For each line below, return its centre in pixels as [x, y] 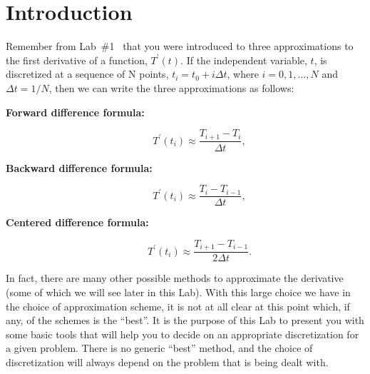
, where [243, 74]
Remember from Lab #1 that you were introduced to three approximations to [180, 46]
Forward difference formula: [75, 112]
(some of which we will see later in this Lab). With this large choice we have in [178, 292]
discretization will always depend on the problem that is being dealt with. [167, 362]
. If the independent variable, [244, 60]
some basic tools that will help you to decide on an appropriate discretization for [183, 334]
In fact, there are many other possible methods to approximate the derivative [175, 278]
